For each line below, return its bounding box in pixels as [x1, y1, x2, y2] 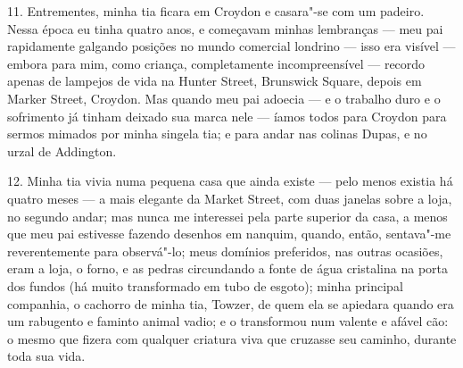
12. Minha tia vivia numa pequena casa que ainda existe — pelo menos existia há [7, 171, 453, 190]
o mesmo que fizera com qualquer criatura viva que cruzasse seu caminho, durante [7, 329, 457, 347]
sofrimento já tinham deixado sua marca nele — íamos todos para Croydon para [7, 106, 447, 125]
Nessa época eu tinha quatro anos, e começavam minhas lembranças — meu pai [7, 19, 443, 38]
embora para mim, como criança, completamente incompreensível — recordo [7, 54, 426, 72]
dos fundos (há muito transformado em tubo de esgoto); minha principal [7, 276, 403, 295]
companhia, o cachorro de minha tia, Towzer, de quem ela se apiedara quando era [7, 294, 454, 313]
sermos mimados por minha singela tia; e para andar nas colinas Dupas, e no [7, 124, 427, 143]
